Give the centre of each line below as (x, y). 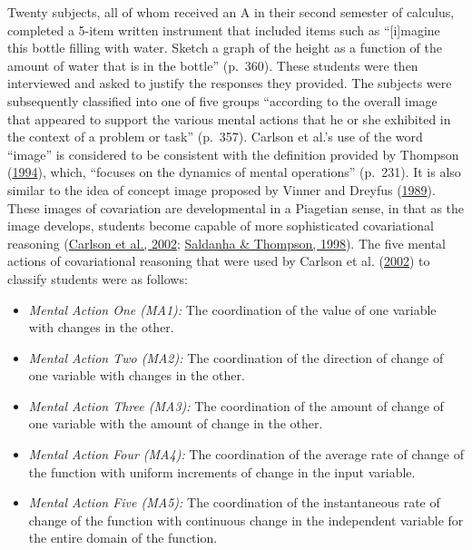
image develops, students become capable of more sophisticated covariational (221, 226)
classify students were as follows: (98, 278)
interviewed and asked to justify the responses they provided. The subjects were (230, 83)
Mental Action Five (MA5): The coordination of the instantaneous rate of (234, 502)
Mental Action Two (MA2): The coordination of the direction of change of (236, 357)
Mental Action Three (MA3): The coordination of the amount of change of (236, 405)
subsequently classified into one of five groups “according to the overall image (222, 100)
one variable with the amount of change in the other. (176, 423)
